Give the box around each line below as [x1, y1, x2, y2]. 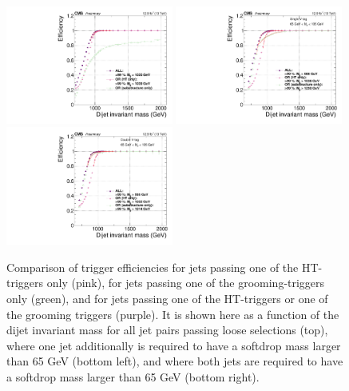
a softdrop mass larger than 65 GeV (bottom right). [6, 368, 260, 385]
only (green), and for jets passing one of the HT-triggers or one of [6, 290, 328, 306]
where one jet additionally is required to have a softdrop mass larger [6, 337, 341, 353]
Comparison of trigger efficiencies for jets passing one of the [6, 258, 299, 275]
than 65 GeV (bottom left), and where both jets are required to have [6, 353, 343, 369]
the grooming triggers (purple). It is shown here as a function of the [6, 305, 339, 322]
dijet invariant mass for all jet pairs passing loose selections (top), [6, 321, 328, 338]
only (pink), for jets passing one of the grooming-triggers [46, 274, 325, 291]
